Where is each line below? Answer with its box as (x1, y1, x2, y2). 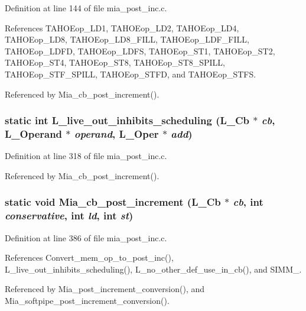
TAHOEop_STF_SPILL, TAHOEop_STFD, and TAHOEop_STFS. (5, 67, 256, 80)
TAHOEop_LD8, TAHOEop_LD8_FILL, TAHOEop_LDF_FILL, (5, 33, 249, 46)
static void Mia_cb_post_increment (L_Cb (5, 195, 221, 209)
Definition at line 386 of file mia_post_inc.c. (5, 231, 167, 244)
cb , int (233, 195, 263, 209)
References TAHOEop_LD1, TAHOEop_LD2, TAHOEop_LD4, (5, 21, 239, 34)
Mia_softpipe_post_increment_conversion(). (5, 294, 170, 306)
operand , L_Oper (74, 127, 159, 141)
